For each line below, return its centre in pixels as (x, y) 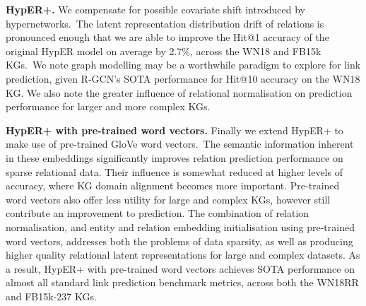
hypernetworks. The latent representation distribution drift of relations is (165, 23)
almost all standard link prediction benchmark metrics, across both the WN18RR (182, 282)
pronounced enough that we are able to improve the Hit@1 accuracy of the (167, 37)
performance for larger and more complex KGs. (108, 106)
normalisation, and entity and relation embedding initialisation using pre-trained (180, 226)
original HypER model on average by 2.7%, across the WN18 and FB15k (164, 51)
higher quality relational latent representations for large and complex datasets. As (183, 255)
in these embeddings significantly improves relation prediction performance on (175, 157)
